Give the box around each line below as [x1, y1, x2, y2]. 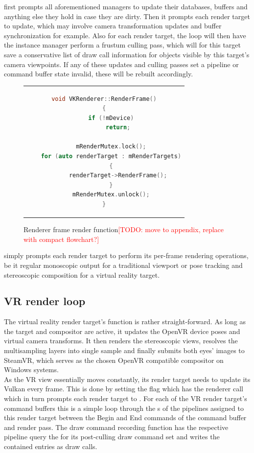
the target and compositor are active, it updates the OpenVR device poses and [4, 326, 240, 336]
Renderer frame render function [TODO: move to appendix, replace [23, 224, 224, 235]
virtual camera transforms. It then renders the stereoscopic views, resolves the [4, 335, 238, 346]
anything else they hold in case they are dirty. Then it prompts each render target [4, 11, 250, 21]
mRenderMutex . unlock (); [72, 191, 150, 198]
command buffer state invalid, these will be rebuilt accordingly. [4, 69, 193, 79]
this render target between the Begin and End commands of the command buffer [4, 412, 247, 423]
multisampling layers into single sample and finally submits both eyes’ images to [4, 345, 245, 356]
